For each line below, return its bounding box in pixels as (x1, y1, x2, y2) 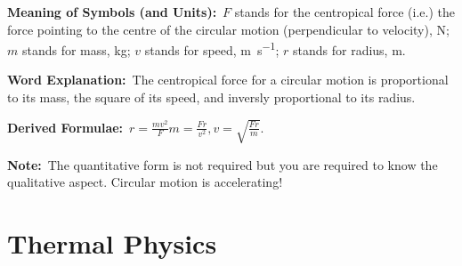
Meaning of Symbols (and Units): (7, 3, 217, 20)
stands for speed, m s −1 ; (144, 38, 280, 59)
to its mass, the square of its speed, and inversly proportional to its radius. (7, 88, 416, 107)
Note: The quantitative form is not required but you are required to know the (7, 155, 438, 173)
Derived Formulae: (7, 117, 124, 136)
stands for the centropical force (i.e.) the (234, 3, 455, 20)
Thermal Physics (7, 225, 217, 262)
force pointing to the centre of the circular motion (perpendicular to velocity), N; (7, 20, 450, 38)
